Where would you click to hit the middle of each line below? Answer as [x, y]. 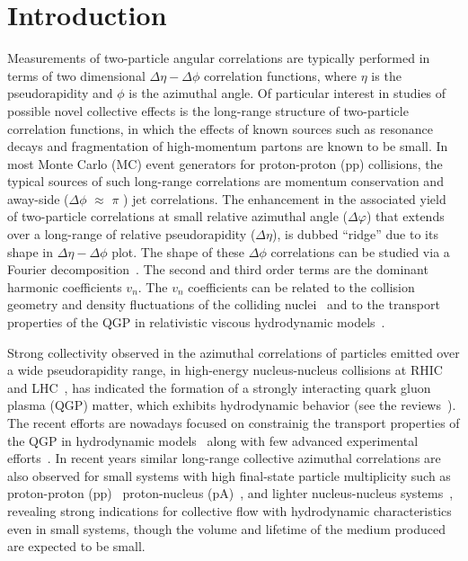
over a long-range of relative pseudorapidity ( [132, 234]
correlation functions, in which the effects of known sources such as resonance [220, 128]
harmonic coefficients [65, 286]
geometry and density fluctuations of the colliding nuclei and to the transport [224, 304]
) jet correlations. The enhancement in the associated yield [285, 198]
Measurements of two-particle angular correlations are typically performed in [219, 58]
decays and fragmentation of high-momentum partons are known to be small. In [228, 146]
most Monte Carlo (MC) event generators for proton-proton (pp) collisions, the [225, 163]
